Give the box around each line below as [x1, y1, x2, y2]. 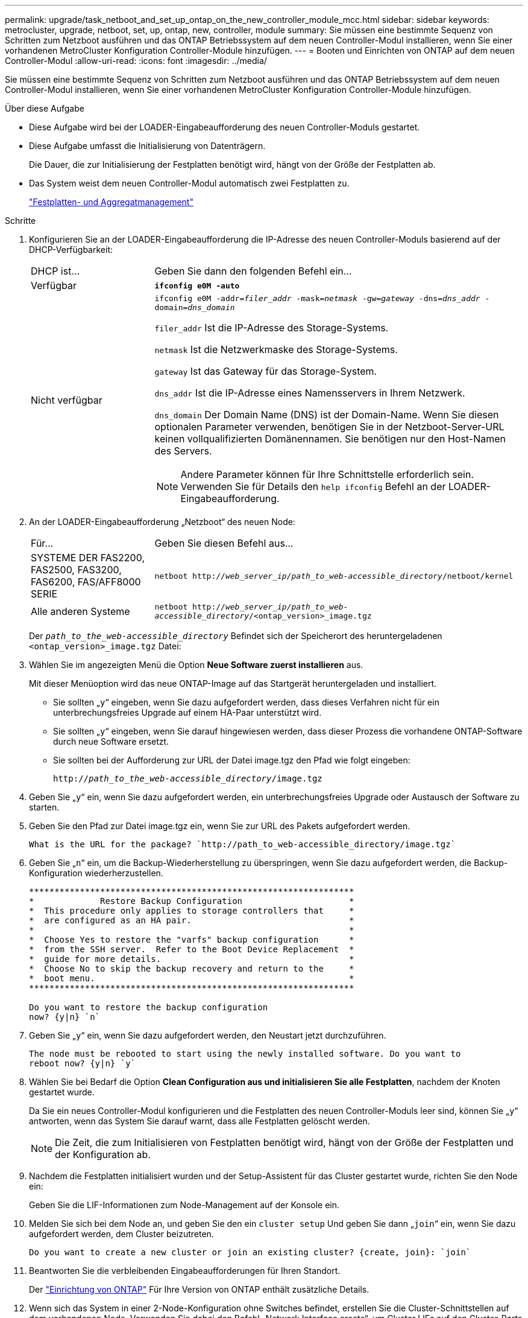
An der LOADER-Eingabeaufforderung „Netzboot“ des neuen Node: [29, 517, 295, 527]
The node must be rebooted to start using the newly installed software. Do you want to [29, 1049, 461, 1059]
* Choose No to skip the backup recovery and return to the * [29, 964, 354, 973]
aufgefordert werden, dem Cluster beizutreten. [29, 1229, 214, 1239]
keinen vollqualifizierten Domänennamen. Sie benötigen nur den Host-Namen [154, 433, 506, 445]
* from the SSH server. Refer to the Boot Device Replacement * [29, 944, 354, 954]
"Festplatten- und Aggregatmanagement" [29, 197, 193, 207]
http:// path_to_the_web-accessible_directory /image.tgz [53, 774, 322, 783]
